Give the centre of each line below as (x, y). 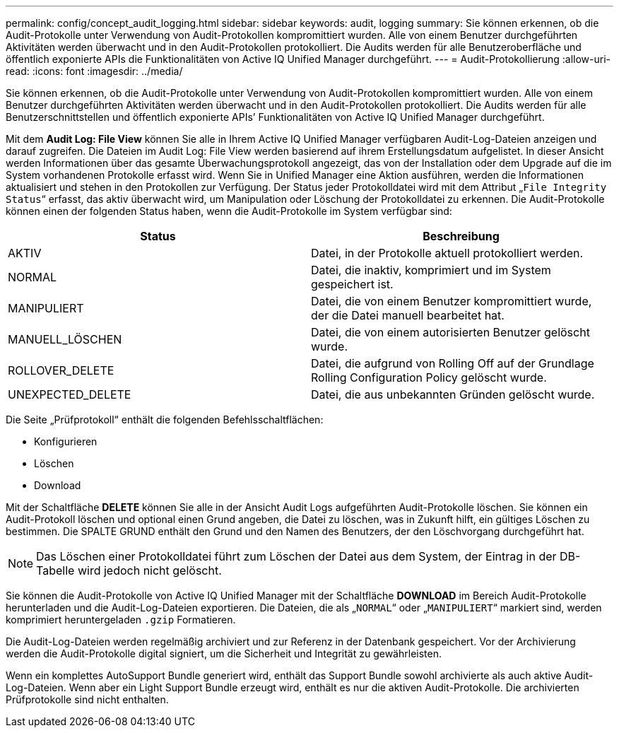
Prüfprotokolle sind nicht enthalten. (87, 699)
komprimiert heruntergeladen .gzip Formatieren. (121, 620)
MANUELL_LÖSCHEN (65, 339)
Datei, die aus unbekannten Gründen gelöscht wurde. (453, 394)
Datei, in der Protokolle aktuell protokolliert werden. (447, 253)
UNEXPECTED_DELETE (70, 394)
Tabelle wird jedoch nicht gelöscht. (129, 570)
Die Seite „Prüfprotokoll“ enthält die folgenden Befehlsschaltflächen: (165, 420)
